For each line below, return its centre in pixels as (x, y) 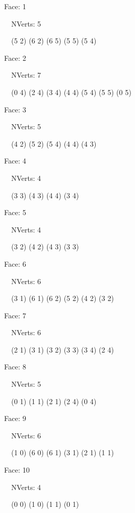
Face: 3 (15, 109)
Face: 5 (15, 212)
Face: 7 (15, 315)
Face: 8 (15, 367)
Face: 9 (15, 418)
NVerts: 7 (26, 75)
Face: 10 (17, 470)
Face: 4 (15, 161)
